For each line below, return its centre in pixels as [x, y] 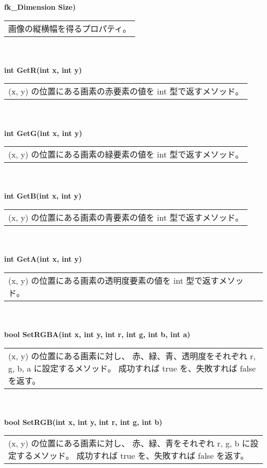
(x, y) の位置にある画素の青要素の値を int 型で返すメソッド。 [126, 217]
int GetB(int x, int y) [43, 196]
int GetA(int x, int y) [43, 259]
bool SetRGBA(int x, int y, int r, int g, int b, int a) [97, 334]
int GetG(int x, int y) [43, 133]
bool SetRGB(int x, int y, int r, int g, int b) [83, 422]
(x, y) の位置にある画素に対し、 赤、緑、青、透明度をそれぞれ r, [132, 356]
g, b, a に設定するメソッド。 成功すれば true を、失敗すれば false [132, 368]
